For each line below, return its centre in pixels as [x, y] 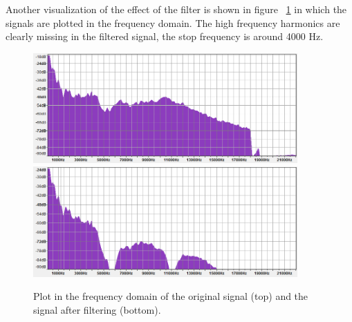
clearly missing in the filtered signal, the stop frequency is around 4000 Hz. [165, 36]
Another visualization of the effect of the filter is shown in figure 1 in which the [176, 9]
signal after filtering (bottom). [97, 309]
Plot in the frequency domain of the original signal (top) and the [171, 296]
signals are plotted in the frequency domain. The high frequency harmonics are [173, 22]
